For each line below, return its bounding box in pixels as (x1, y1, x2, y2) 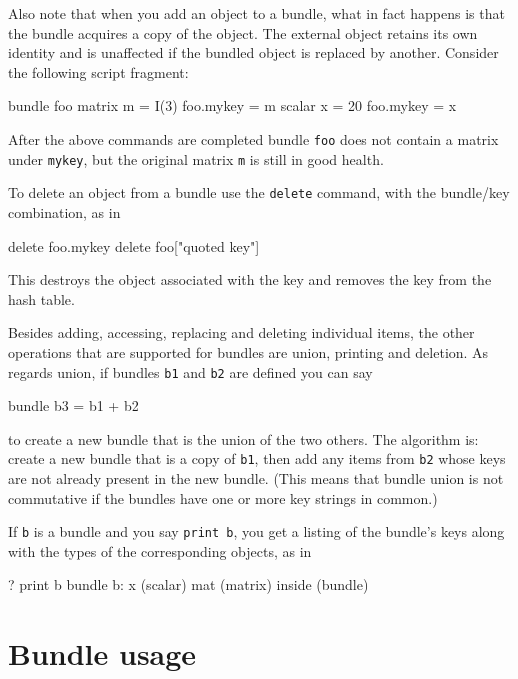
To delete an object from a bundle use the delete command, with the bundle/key (8, 182, 510, 203)
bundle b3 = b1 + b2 (8, 395, 139, 416)
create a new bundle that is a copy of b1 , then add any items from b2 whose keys (8, 448, 506, 469)
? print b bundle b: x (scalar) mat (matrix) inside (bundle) (8, 574, 369, 595)
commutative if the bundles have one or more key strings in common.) (8, 487, 438, 508)
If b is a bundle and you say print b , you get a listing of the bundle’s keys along (8, 521, 505, 542)
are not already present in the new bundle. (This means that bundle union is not (8, 468, 504, 488)
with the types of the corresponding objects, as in (8, 540, 312, 561)
